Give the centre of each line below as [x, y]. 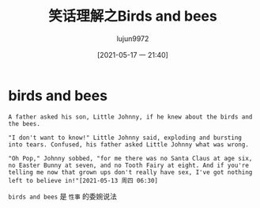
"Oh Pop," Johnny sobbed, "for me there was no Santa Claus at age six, [130, 158]
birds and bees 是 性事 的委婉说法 [62, 196]
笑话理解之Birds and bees [133, 16]
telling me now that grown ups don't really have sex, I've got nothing [130, 172]
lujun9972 [133, 38]
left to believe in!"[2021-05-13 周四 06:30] [83, 180]
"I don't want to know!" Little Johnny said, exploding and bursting [125, 138]
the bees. [24, 123]
